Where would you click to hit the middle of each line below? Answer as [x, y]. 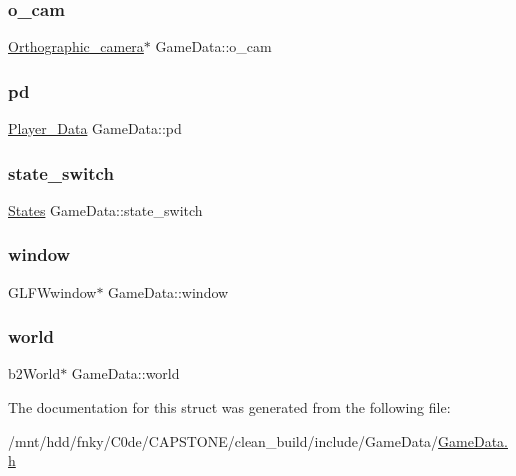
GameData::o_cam [213, 46]
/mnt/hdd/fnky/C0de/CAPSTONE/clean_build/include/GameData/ [223, 440]
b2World [34, 373]
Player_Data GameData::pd [95, 128]
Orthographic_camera [76, 46]
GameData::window [168, 291]
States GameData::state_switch [105, 209]
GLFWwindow [52, 291]
